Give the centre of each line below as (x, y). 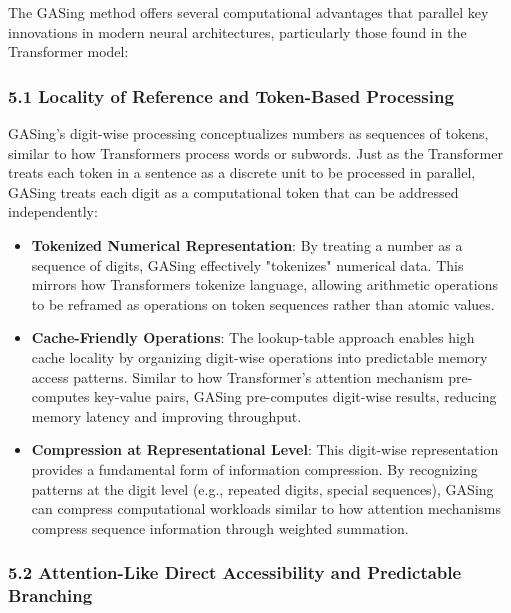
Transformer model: (68, 51)
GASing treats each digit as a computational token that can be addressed (233, 191)
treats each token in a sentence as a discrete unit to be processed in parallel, (242, 172)
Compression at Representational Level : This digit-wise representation (265, 449)
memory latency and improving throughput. (166, 415)
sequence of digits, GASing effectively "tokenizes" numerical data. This (247, 264)
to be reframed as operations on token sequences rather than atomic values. (263, 303)
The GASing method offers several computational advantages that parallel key (248, 12)
